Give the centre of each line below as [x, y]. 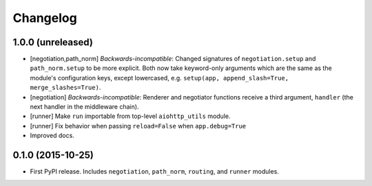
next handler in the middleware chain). [84, 107]
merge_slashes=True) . [65, 88]
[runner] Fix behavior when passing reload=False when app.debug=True [138, 126]
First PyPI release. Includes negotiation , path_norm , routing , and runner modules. [154, 172]
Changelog [45, 18]
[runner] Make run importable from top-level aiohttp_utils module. [130, 116]
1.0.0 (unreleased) [53, 42]
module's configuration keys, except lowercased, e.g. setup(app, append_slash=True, [159, 78]
